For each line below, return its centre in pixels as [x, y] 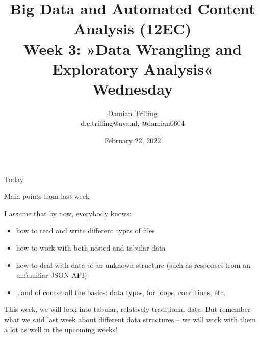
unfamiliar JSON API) [51, 275]
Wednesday [133, 88]
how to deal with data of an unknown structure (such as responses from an [133, 265]
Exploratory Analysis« [133, 68]
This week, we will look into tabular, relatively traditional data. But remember [127, 309]
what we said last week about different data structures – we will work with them [130, 319]
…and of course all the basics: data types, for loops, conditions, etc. [121, 292]
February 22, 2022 [133, 140]
